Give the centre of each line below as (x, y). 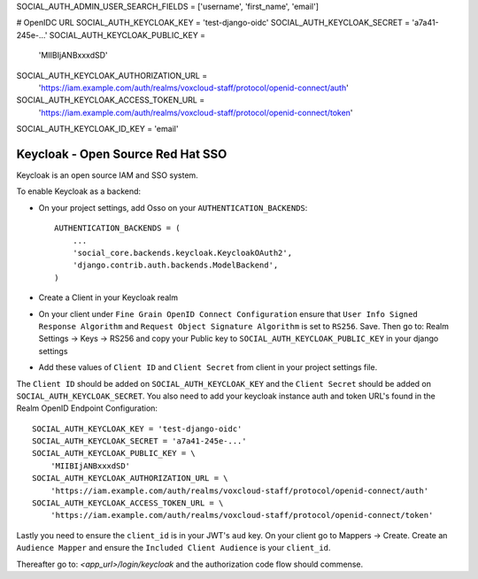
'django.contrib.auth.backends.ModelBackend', (175, 265)
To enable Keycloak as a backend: (79, 191)
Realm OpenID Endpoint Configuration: (87, 408)
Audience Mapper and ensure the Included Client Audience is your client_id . (173, 548)
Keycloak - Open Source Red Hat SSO (122, 154)
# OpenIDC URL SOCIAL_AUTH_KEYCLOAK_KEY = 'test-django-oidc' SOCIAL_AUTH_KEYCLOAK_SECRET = (213, 23)
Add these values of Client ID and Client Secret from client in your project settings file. (208, 367)
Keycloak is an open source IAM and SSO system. (107, 175)
